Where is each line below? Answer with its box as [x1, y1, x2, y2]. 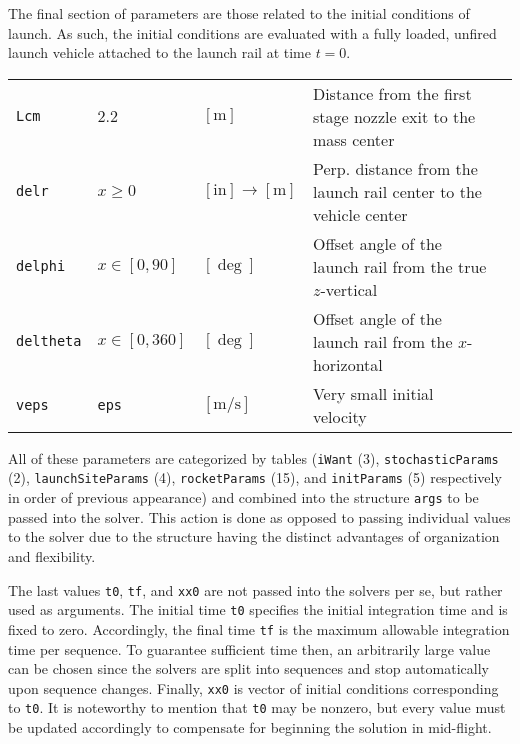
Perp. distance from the [312, 156, 478, 180]
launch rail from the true [312, 254, 487, 278]
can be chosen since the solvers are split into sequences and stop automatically [8, 658, 489, 679]
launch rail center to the [312, 179, 482, 203]
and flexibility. [8, 545, 96, 566]
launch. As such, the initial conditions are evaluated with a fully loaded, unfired [8, 22, 497, 43]
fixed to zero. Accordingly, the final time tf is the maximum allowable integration [8, 618, 510, 639]
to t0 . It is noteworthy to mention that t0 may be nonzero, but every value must [8, 697, 506, 718]
